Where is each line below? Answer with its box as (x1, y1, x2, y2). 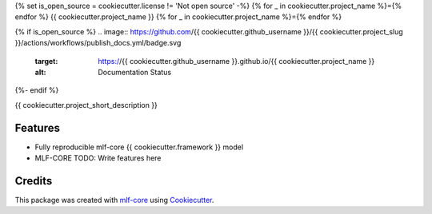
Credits (14, 174, 53, 188)
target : (34, 56, 58, 65)
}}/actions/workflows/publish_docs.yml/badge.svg (14, 38, 182, 48)
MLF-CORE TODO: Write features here (34, 153, 162, 163)
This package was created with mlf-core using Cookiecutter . (14, 195, 214, 204)
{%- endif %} (14, 85, 59, 95)
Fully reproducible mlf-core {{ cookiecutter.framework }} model (34, 142, 244, 152)
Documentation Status (98, 67, 172, 77)
